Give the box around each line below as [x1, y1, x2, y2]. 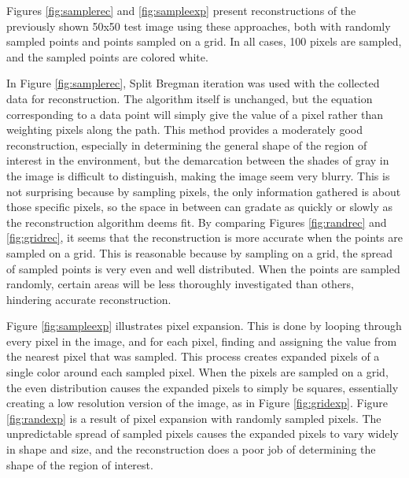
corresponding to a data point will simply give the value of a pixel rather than [6, 106, 384, 122]
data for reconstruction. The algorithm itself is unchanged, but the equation [6, 90, 373, 106]
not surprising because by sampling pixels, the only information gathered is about [6, 183, 401, 199]
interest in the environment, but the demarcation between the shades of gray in [6, 152, 389, 169]
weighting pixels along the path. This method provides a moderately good [6, 121, 363, 138]
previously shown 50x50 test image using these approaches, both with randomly [6, 17, 391, 34]
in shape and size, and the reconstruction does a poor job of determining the [6, 441, 376, 458]
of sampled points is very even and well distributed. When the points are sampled [6, 260, 400, 276]
